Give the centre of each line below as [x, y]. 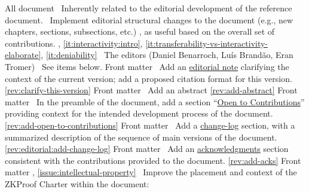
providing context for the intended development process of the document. [139, 113]
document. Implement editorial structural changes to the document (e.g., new [149, 19]
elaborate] [23, 55]
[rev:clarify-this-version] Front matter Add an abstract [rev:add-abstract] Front [151, 90]
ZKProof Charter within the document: [77, 183]
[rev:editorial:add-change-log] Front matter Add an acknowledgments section [147, 149]
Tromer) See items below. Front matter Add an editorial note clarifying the [147, 66]
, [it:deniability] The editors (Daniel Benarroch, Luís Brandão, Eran [167, 55]
